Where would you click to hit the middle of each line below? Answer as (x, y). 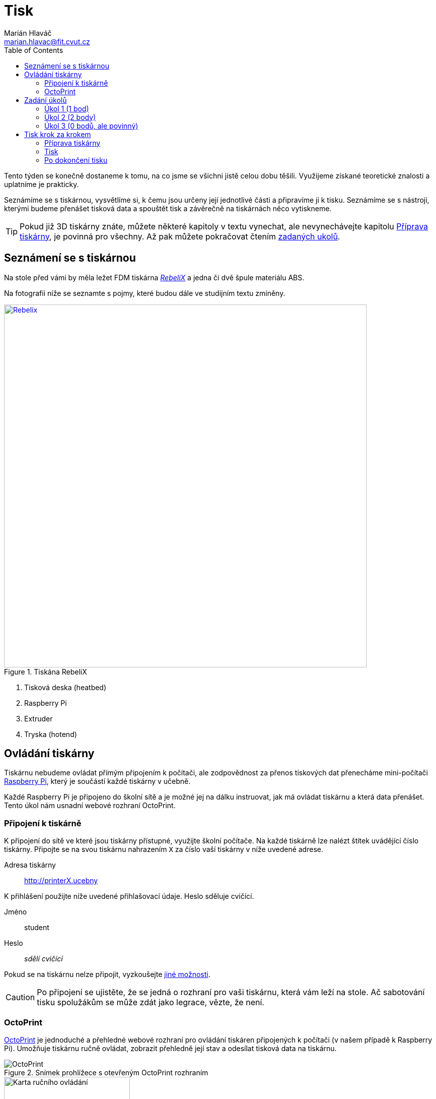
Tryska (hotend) (51, 734)
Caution (20, 997)
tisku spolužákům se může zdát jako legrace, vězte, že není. (151, 1002)
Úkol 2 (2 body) (70, 117)
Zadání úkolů (46, 100)
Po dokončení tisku (76, 160)
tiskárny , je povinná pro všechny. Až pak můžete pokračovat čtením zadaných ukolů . (180, 236)
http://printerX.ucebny (61, 881)
